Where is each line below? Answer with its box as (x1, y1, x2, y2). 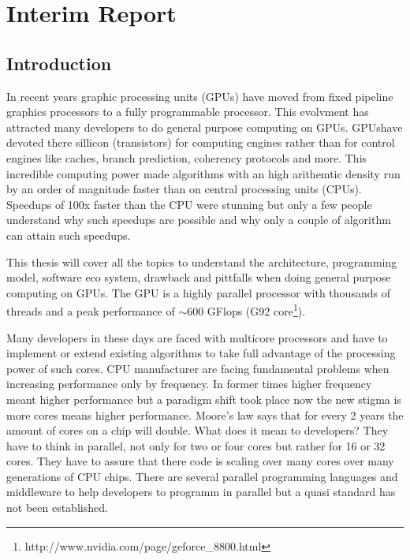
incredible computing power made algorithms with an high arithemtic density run (6, 165, 401, 181)
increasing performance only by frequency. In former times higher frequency (6, 375, 372, 392)
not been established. (6, 499, 108, 516)
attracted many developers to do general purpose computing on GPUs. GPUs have (6, 118, 403, 135)
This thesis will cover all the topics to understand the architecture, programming (6, 253, 397, 270)
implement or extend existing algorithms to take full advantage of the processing (6, 345, 396, 361)
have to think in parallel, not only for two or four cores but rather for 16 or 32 (6, 437, 386, 454)
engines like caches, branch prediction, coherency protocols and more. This (6, 149, 367, 166)
